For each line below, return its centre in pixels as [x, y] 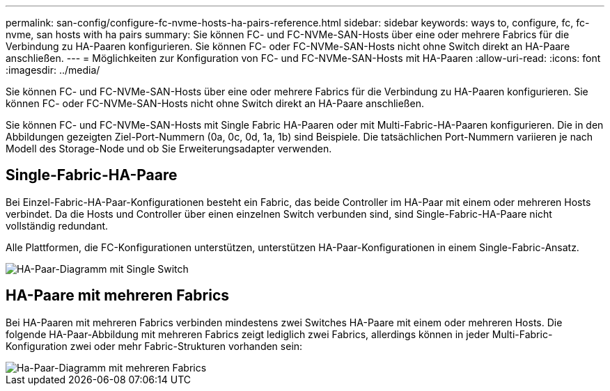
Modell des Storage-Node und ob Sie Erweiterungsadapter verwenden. [169, 149]
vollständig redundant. [57, 225]
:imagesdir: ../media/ [53, 70]
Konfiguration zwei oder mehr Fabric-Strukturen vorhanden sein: [154, 346]
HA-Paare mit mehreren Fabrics [117, 296]
